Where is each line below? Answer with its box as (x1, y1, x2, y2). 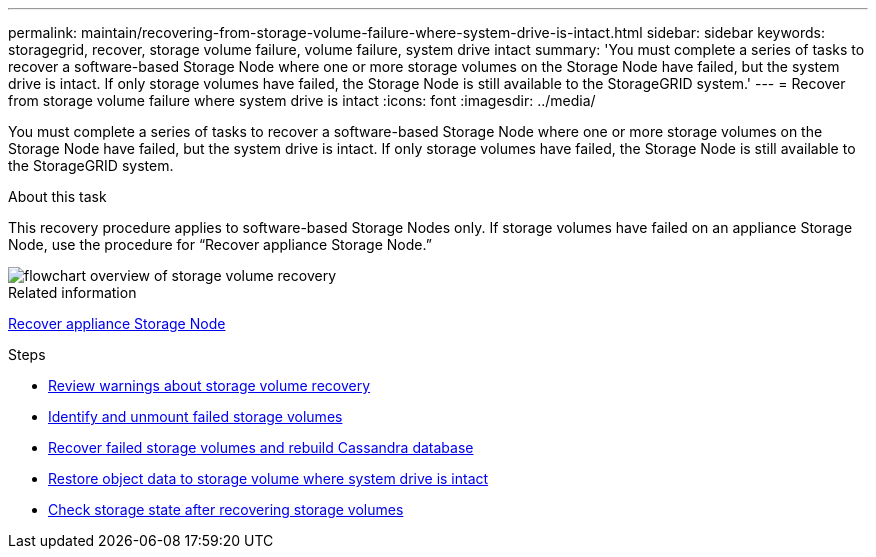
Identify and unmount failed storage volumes (48, 408, 343, 425)
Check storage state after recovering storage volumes (48, 501, 404, 518)
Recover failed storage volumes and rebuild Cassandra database (48, 439, 474, 456)
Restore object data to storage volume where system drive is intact (48, 470, 489, 487)
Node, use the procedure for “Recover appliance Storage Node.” (8, 236, 432, 253)
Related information (8, 284, 137, 301)
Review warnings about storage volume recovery (48, 377, 371, 394)
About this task (8, 188, 107, 205)
